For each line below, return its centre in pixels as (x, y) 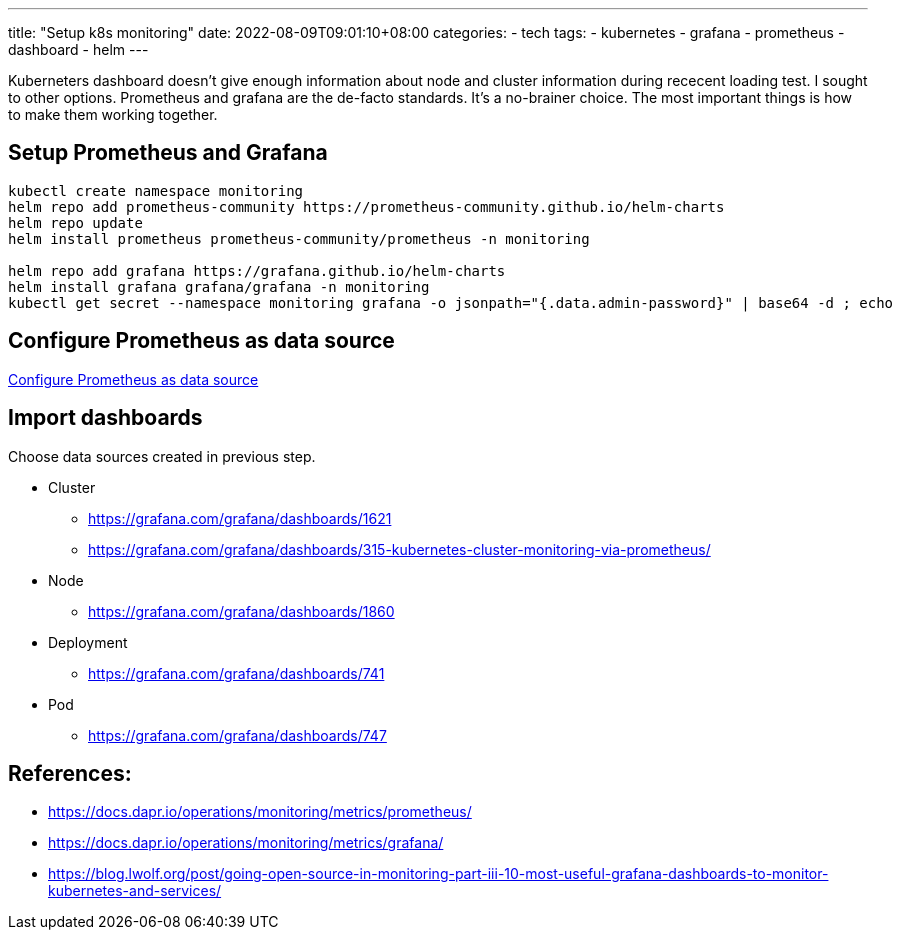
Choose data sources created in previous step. (162, 456)
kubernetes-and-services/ (135, 891)
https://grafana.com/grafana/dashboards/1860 (241, 611)
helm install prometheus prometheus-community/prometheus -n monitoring (299, 238)
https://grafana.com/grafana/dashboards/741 (236, 673)
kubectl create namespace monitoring (156, 190)
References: (70, 773)
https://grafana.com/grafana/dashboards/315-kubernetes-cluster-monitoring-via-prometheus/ (399, 549)
